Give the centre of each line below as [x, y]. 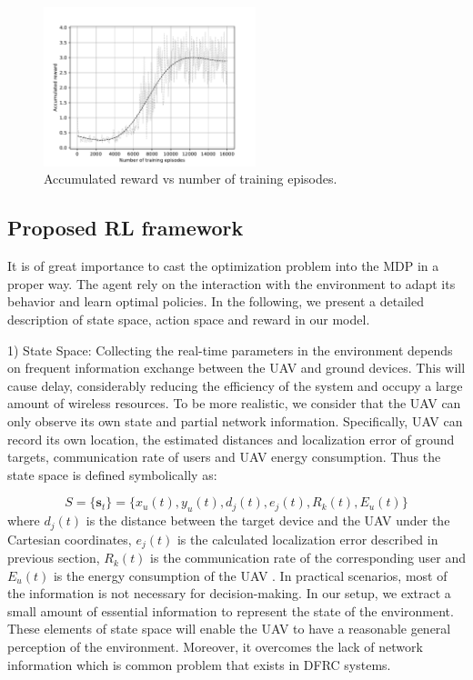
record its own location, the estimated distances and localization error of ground [231, 439]
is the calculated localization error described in [307, 539]
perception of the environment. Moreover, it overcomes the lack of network [215, 647]
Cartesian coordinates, [70, 539]
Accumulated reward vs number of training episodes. [191, 179]
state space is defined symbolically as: [112, 474]
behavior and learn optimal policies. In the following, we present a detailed [216, 301]
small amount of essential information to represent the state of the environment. [231, 610]
